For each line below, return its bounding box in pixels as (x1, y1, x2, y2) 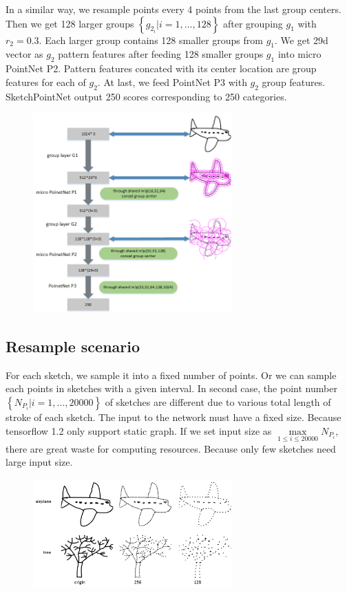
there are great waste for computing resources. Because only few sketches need (6, 441, 336, 455)
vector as (6, 47, 43, 61)
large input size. (6, 455, 73, 469)
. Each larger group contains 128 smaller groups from (39, 32, 263, 47)
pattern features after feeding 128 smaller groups (58, 47, 264, 61)
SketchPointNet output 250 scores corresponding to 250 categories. (6, 89, 287, 103)
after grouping (222, 16, 283, 30)
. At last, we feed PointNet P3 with (97, 74, 247, 89)
